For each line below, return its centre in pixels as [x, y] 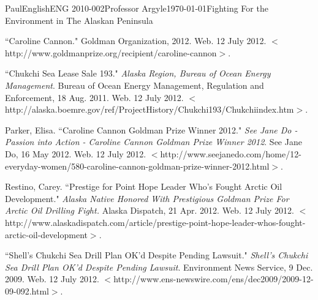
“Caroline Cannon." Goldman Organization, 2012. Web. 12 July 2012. [136, 41]
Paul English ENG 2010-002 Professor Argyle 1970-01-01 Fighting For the [137, 8]
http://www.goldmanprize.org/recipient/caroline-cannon [111, 52]
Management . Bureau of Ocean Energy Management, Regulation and [134, 85]
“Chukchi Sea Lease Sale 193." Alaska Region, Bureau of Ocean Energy [138, 73]
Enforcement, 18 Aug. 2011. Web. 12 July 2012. [94, 97]
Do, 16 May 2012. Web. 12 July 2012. [76, 153]
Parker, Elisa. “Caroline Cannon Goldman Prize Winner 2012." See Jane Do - [151, 129]
